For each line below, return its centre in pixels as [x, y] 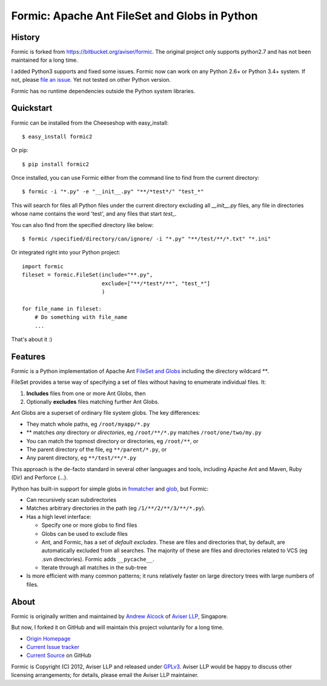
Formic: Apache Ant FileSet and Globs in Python [134, 16]
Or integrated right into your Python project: [66, 252]
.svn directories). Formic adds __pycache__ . [98, 559]
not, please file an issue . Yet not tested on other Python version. [91, 80]
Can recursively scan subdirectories [71, 500]
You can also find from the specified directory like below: [82, 225]
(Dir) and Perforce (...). [39, 478]
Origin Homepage [48, 638]
